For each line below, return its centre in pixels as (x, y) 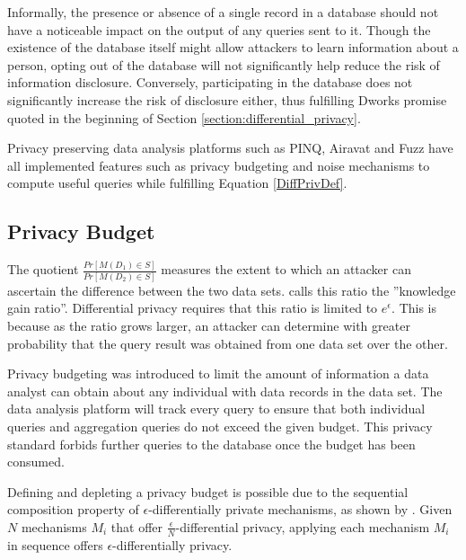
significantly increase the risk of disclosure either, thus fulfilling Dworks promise (227, 99)
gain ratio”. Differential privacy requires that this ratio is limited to (193, 308)
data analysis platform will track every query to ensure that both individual (216, 409)
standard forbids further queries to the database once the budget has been (211, 444)
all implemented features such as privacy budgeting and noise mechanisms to (219, 165)
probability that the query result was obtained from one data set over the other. (228, 343)
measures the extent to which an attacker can (286, 269)
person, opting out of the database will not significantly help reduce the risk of (224, 64)
